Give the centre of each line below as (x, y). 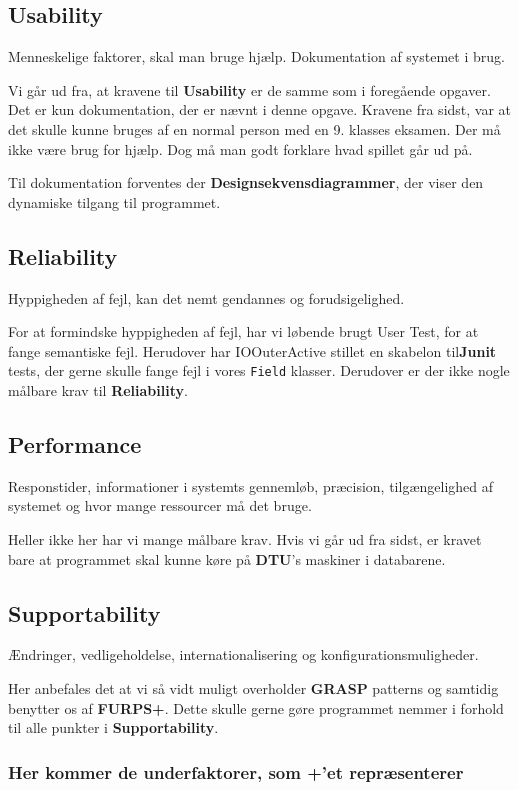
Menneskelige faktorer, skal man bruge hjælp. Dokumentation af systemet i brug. (256, 56)
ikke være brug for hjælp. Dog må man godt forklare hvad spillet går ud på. (240, 148)
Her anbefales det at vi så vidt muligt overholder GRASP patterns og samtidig (253, 687)
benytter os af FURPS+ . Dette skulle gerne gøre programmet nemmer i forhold (256, 707)
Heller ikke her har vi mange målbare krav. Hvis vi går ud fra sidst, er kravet (245, 538)
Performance (75, 443)
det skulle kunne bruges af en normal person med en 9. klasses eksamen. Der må (254, 128)
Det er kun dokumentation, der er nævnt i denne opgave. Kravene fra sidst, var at (260, 109)
